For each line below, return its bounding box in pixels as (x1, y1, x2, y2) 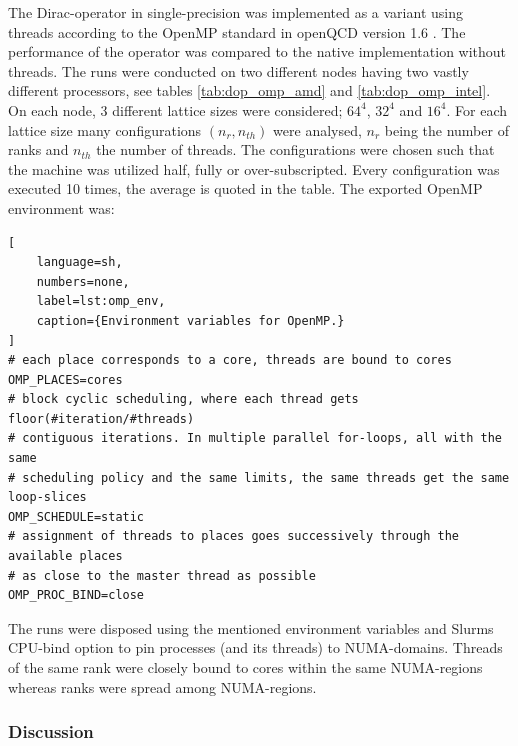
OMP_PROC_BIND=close (8, 588, 145, 603)
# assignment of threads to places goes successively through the (8, 529, 460, 544)
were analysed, (273, 119, 362, 140)
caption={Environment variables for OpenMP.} (36, 313, 345, 328)
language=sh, (36, 255, 123, 270)
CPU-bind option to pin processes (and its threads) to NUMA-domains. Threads (8, 637, 503, 658)
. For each (446, 99, 508, 120)
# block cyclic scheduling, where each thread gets (8, 392, 359, 407)
